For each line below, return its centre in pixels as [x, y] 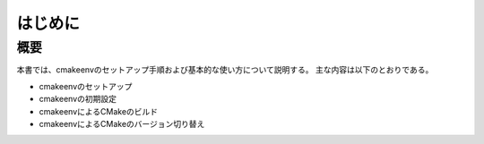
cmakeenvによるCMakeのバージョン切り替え [122, 123]
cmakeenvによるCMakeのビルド [99, 111]
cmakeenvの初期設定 [78, 99]
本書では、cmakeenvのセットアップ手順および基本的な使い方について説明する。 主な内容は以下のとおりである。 [225, 70]
